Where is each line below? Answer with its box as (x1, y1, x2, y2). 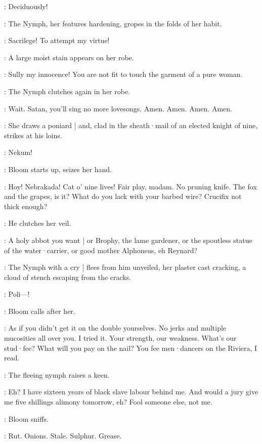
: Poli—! (4, 289, 30, 299)
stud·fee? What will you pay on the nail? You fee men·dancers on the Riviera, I (4, 342, 257, 353)
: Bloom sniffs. (4, 413, 49, 424)
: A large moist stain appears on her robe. (4, 52, 134, 62)
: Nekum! (4, 147, 32, 157)
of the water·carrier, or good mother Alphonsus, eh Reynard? (4, 245, 198, 255)
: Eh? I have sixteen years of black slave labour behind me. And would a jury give (4, 386, 258, 397)
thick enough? (4, 200, 48, 211)
